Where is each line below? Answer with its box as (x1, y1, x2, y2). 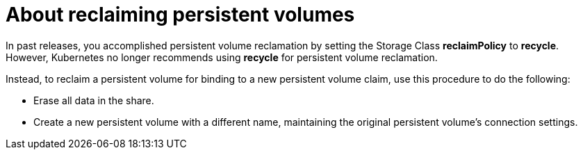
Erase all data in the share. (33, 94, 154, 106)
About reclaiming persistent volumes (6, 3, 355, 26)
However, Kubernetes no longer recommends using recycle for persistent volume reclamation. (6, 51, 438, 63)
